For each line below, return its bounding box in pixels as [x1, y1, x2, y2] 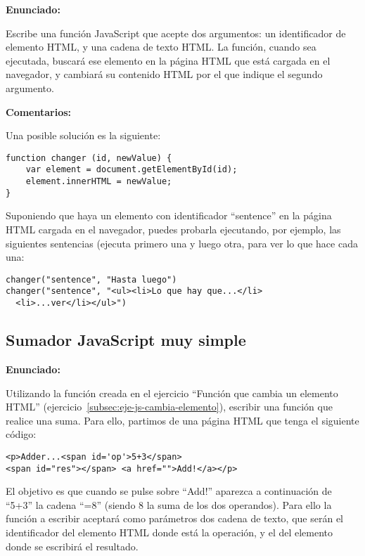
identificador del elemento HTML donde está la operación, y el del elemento [6, 524, 333, 539]
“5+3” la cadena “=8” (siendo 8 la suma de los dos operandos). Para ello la [6, 497, 332, 512]
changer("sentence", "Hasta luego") [6, 274, 177, 285]
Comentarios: [6, 104, 72, 119]
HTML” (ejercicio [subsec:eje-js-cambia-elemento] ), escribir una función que [6, 399, 333, 414]
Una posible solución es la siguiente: [6, 128, 161, 143]
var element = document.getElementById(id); [25, 164, 238, 175]
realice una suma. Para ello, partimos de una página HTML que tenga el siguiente [6, 413, 359, 427]
